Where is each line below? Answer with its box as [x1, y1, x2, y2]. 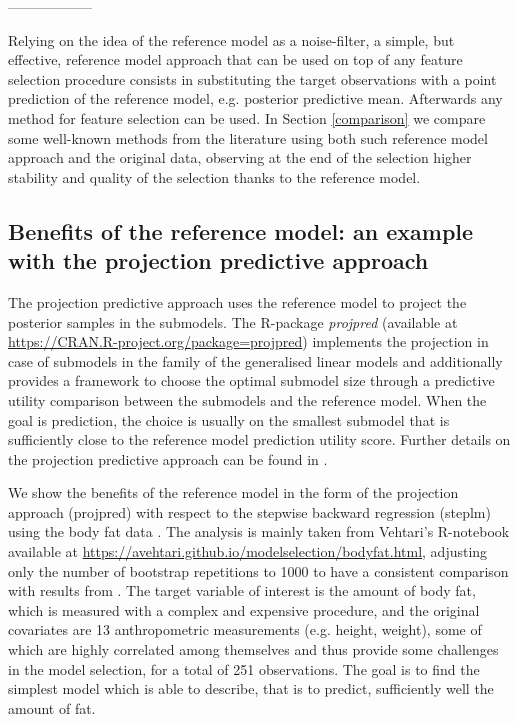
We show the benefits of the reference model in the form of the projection [8, 482, 459, 503]
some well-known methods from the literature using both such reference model [8, 127, 488, 148]
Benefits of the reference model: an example [8, 215, 474, 246]
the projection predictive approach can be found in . [8, 448, 328, 469]
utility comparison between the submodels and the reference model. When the [8, 389, 487, 410]
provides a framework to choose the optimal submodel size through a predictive [8, 370, 495, 391]
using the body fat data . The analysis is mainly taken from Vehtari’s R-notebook [8, 521, 510, 542]
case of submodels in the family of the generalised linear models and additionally [8, 350, 503, 371]
